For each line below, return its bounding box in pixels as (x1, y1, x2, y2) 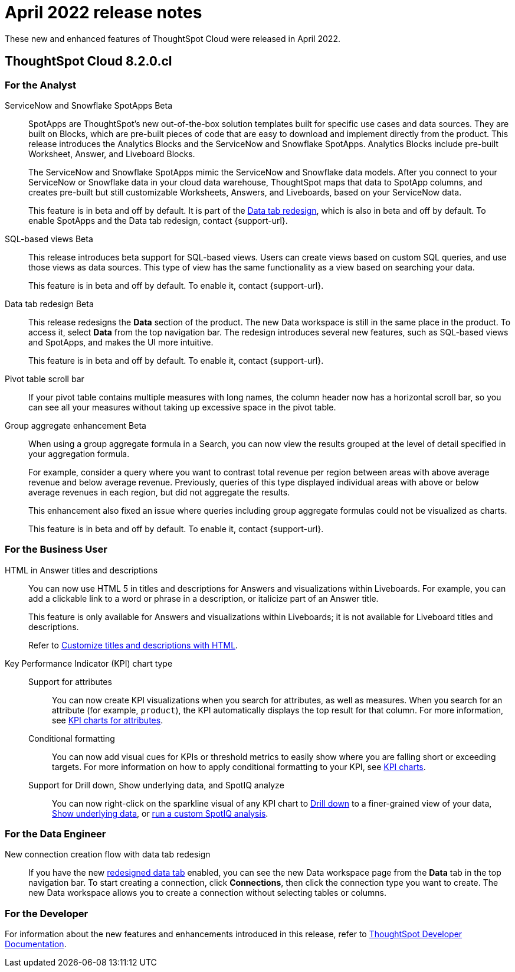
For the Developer (5, 907, 88, 919)
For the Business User (5, 543, 107, 556)
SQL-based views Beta (5, 233, 93, 244)
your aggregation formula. (28, 448, 130, 459)
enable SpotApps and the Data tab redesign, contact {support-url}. (28, 215, 288, 226)
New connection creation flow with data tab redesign (5, 849, 211, 860)
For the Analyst (5, 79, 77, 91)
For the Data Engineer (5, 828, 106, 840)
